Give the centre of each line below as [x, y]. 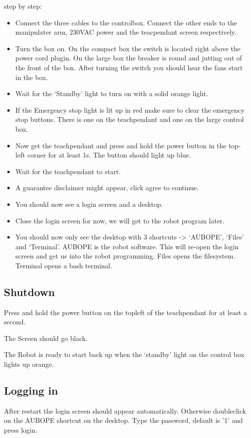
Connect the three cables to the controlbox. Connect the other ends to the [126, 22]
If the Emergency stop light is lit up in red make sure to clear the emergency [130, 109]
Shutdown [29, 291]
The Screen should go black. [46, 338]
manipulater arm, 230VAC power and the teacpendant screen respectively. [126, 32]
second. [15, 322]
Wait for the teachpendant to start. [68, 171]
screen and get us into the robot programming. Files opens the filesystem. [125, 256]
